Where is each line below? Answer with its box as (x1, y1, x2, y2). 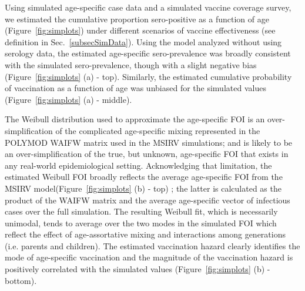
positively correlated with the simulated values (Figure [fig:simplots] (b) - (5, 263, 270, 275)
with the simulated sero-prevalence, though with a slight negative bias (5, 58, 257, 71)
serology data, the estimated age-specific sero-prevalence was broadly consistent (5, 47, 291, 59)
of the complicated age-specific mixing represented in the (55, 124, 260, 136)
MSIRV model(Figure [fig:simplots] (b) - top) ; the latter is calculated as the (5, 182, 281, 194)
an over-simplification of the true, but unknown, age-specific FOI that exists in (5, 148, 289, 160)
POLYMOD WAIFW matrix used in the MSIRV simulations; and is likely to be (5, 136, 293, 148)
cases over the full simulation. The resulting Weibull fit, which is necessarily (5, 205, 278, 218)
